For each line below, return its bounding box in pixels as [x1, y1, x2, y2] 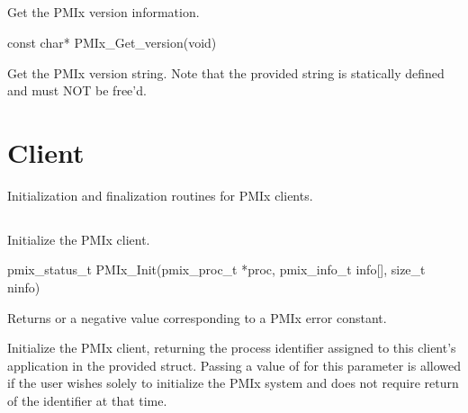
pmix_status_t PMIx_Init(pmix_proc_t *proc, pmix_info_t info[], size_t [7, 260, 426, 279]
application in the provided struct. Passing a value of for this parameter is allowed [7, 355, 462, 374]
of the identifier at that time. [7, 391, 167, 410]
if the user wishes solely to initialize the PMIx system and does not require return [7, 373, 459, 392]
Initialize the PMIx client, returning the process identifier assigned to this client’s [7, 338, 456, 357]
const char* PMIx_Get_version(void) [7, 32, 217, 51]
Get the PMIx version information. [7, 3, 200, 22]
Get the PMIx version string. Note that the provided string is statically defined [7, 63, 445, 82]
